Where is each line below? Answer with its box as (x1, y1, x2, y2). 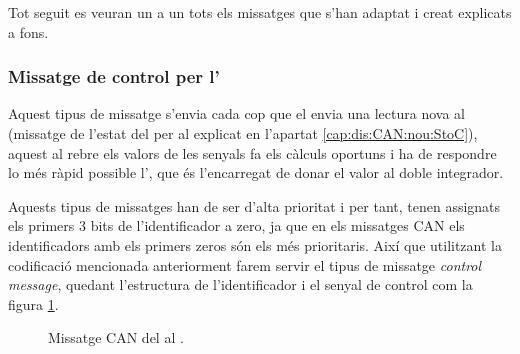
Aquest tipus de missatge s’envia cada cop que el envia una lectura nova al (8, 103, 465, 124)
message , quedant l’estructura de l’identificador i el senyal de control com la (8, 274, 473, 295)
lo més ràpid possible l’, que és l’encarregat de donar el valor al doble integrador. (8, 162, 504, 183)
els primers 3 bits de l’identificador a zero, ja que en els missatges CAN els (8, 215, 465, 236)
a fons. (8, 21, 49, 42)
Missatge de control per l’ (8, 64, 220, 89)
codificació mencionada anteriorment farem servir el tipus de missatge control (8, 254, 482, 275)
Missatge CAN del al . (48, 327, 184, 348)
